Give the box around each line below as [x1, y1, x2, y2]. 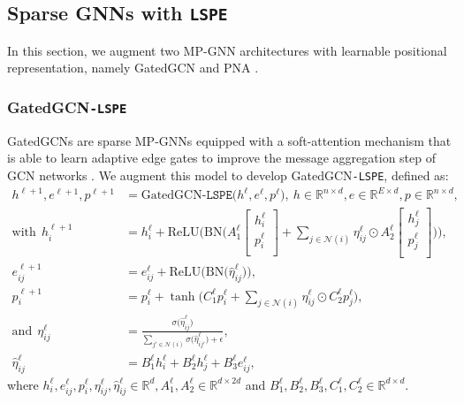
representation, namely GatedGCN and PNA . [7, 58, 259, 77]
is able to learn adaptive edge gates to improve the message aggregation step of [7, 148, 436, 167]
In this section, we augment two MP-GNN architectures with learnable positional [7, 41, 447, 59]
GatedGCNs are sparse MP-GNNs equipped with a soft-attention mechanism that [7, 131, 452, 149]
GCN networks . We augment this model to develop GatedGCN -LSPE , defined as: [7, 165, 449, 184]
